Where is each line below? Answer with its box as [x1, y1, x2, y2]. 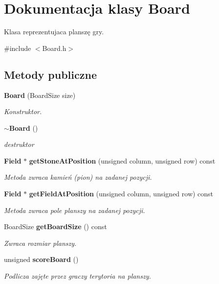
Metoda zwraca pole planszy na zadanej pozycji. [4, 205, 145, 215]
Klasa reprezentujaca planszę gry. [4, 26, 104, 37]
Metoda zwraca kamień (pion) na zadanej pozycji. [4, 172, 152, 182]
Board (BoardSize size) [4, 90, 76, 100]
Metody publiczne [4, 67, 97, 82]
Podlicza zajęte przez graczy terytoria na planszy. [4, 271, 151, 281]
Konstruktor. [4, 106, 42, 117]
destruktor [4, 139, 34, 149]
